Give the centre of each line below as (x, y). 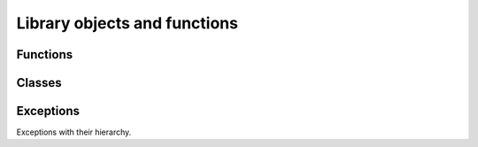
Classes (39, 83)
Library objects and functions (127, 23)
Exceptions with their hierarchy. (74, 132)
